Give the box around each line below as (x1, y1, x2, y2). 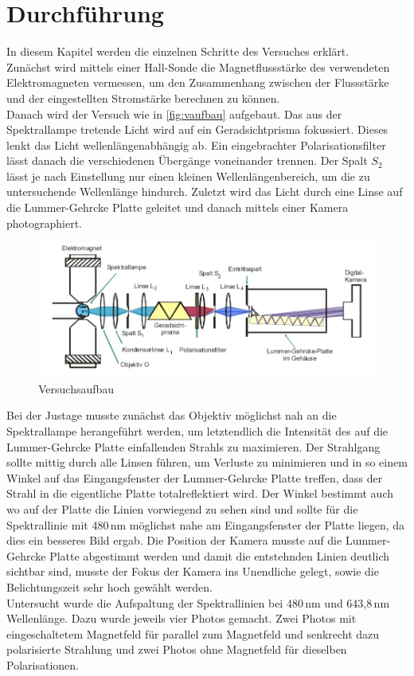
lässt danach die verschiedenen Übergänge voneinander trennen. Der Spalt (6, 152, 368, 169)
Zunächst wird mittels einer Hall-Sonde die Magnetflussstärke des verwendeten (6, 58, 390, 75)
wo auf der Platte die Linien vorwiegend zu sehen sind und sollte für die (6, 500, 358, 517)
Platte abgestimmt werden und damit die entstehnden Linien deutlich (49, 547, 389, 564)
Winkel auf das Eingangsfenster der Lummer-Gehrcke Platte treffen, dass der (6, 469, 383, 486)
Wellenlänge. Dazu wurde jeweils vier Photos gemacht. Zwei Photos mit (6, 610, 357, 627)
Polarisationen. (6, 656, 79, 673)
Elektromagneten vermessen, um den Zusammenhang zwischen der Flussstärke (6, 74, 389, 91)
